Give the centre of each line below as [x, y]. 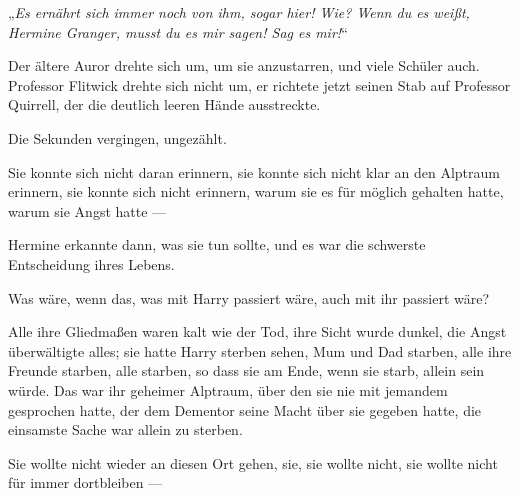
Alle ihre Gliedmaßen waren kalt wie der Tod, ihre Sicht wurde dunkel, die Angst [257, 331]
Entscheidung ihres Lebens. [91, 263]
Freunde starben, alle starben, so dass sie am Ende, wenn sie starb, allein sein [246, 370]
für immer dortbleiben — [85, 482]
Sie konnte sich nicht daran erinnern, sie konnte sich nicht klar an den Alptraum [254, 171]
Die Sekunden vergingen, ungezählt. [117, 137]
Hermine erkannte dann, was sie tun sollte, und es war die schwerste [217, 244]
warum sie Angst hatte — [87, 210]
